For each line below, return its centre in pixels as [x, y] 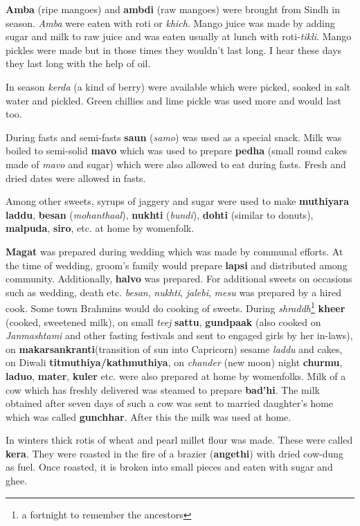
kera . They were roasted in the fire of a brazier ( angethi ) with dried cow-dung [175, 453]
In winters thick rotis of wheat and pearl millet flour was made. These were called [179, 440]
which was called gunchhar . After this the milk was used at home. [148, 416]
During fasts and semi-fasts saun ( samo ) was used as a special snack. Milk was [174, 137]
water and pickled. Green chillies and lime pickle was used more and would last [174, 100]
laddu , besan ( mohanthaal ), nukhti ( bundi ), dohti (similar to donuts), [160, 214]
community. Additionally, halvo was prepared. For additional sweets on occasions [179, 279]
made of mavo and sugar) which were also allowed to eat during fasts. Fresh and [176, 164]
